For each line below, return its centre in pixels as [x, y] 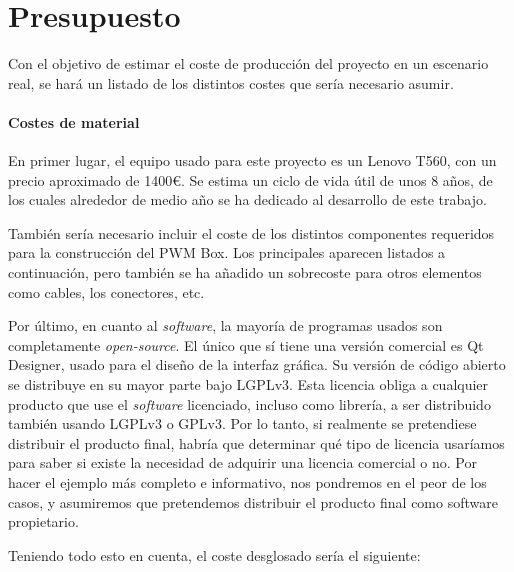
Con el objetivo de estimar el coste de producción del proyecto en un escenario [248, 63]
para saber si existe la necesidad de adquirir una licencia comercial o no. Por [242, 462]
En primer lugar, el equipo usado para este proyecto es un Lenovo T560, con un [252, 160]
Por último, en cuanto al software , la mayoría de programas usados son [225, 325]
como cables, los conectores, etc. [106, 291]
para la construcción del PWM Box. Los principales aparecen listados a [227, 252]
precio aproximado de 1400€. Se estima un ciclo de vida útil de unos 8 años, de [250, 179]
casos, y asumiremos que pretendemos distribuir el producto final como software [253, 501]
